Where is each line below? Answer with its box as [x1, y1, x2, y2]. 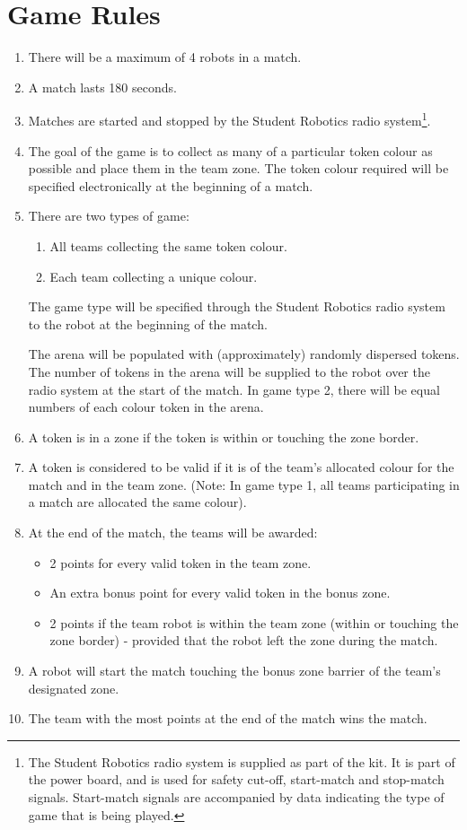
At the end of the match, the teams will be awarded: [28, 523, 318, 542]
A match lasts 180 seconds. [28, 77, 177, 96]
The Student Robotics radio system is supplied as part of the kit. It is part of [28, 752, 455, 771]
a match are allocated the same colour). [28, 493, 247, 511]
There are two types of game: [28, 206, 189, 225]
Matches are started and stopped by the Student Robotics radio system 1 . [28, 109, 431, 129]
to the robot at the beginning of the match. [28, 314, 268, 333]
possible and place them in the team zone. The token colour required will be [28, 159, 449, 178]
